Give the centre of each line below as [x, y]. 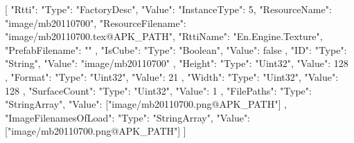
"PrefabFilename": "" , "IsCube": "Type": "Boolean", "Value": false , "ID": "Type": [176, 49]
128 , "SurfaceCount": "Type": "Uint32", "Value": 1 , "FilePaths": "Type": [158, 90]
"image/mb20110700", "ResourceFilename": [96, 22]
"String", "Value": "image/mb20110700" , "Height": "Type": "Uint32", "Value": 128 [177, 63]
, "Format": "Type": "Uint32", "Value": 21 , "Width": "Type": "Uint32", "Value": [172, 76]
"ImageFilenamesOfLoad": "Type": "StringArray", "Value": [128, 117]
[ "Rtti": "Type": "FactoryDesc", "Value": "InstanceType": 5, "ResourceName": [168, 9]
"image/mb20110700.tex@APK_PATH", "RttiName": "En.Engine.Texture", [164, 36]
